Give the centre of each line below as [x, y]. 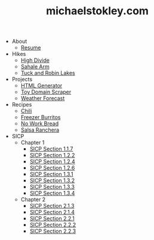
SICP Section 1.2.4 [53, 161]
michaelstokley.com [97, 11]
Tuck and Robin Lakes [48, 73]
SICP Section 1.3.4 [52, 193]
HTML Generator [41, 86]
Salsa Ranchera [40, 130]
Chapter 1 [33, 143]
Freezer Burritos [41, 117]
